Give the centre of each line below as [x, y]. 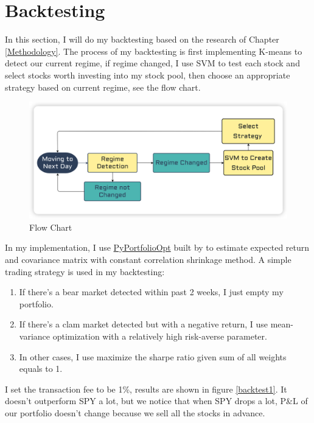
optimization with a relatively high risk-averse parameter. [160, 336]
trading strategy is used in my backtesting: [85, 271]
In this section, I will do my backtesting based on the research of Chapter [142, 39]
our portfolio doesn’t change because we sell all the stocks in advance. [135, 412]
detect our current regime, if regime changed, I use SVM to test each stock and [152, 63]
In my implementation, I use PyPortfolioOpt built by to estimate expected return [157, 247]
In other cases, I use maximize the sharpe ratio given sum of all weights [153, 356]
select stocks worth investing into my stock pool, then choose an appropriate [148, 75]
